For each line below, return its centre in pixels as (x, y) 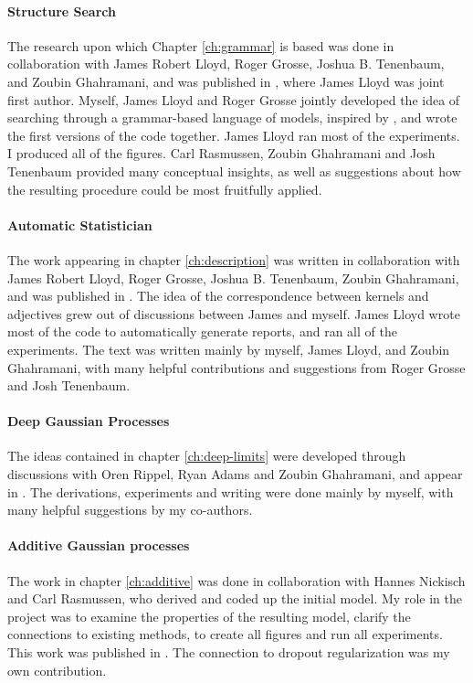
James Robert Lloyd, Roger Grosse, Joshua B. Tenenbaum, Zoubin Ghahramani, (233, 277)
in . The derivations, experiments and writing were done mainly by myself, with (231, 491)
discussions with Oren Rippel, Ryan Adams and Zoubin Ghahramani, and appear (235, 474)
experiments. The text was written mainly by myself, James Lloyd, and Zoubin (229, 349)
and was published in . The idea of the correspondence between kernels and (218, 296)
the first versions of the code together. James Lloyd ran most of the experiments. (234, 135)
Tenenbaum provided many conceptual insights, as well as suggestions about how (234, 171)
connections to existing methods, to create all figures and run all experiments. (225, 634)
